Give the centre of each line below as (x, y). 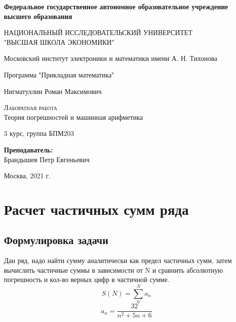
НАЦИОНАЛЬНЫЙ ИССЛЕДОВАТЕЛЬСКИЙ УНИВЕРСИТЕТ (98, 32)
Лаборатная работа (31, 107)
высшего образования (38, 16)
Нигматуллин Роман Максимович (53, 91)
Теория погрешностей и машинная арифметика (73, 117)
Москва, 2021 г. (27, 176)
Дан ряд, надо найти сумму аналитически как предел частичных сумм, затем (118, 260)
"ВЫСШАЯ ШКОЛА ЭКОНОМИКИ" (59, 42)
